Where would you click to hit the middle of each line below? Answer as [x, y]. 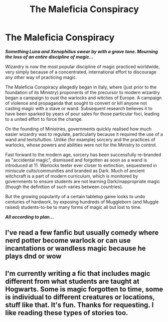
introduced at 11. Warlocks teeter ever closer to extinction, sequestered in [81, 165]
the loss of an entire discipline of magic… [49, 57]
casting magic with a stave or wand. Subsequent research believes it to [79, 108]
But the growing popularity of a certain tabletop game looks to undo [75, 196]
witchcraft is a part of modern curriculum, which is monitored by [72, 176]
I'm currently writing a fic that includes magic [78, 273]
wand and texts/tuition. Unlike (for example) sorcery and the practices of [80, 139]
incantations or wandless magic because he [76, 248]
